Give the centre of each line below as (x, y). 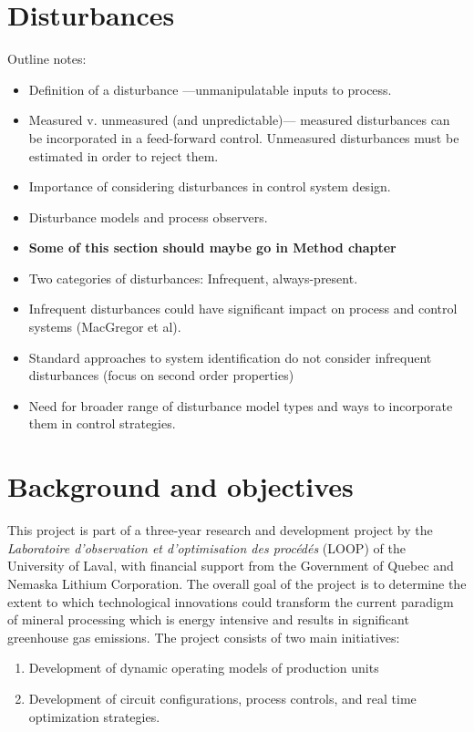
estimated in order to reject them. (124, 155)
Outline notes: (47, 59)
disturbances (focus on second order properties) (161, 375)
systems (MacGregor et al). (105, 327)
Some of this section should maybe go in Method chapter (212, 247)
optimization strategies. (94, 716)
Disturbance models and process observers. (148, 217)
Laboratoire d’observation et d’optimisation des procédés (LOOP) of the (206, 547)
